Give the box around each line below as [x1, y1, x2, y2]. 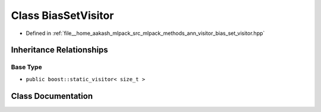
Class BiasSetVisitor [11, 9, 114, 22]
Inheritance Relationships [11, 45, 108, 55]
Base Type [11, 63, 42, 71]
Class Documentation [11, 91, 93, 101]
